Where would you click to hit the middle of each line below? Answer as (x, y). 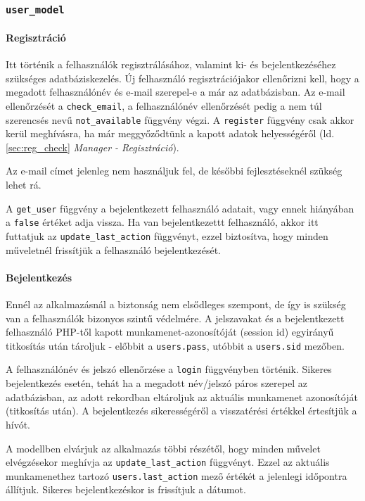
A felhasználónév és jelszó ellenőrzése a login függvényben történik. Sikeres (169, 369)
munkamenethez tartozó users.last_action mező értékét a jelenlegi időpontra (177, 475)
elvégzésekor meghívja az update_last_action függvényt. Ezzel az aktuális (168, 462)
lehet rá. (24, 185)
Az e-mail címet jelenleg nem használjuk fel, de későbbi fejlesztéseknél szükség (174, 171)
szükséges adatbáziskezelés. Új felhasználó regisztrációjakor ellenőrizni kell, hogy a (182, 78)
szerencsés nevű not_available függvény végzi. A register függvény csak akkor (180, 119)
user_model (35, 9)
